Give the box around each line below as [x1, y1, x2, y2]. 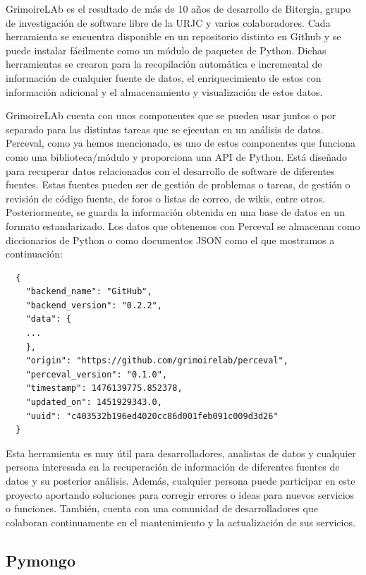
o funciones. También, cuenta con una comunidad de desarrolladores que [6, 501, 318, 516]
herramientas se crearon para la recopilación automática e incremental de [6, 56, 322, 71]
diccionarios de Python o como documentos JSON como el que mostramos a [6, 232, 335, 247]
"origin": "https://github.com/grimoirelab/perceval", [25, 356, 288, 366]
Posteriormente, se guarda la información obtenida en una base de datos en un [6, 205, 345, 219]
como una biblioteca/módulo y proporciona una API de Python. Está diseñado [6, 149, 347, 164]
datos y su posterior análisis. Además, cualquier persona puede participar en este [6, 473, 355, 488]
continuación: [6, 246, 63, 261]
